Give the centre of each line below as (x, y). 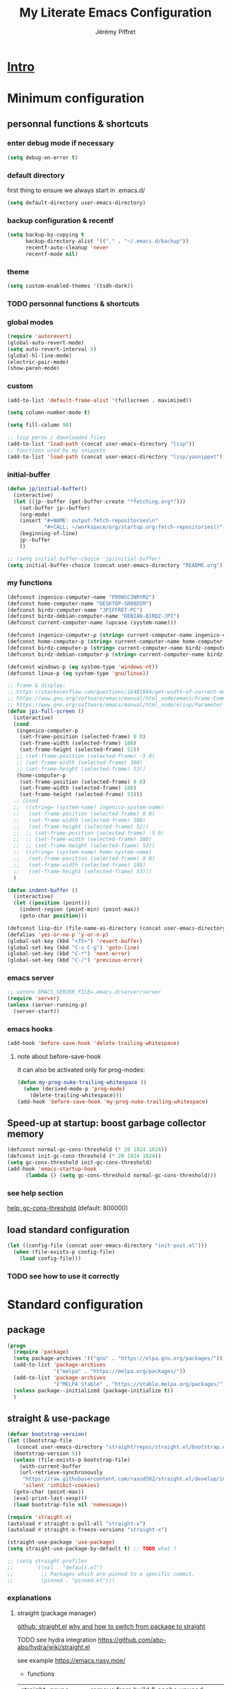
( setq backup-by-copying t (46, 235)
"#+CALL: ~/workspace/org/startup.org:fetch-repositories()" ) (135, 527)
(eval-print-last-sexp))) (51, 1498)
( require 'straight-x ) (40, 1517)
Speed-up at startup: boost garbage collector (107, 1123)
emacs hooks (30, 1029)
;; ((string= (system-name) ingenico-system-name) (89, 807)
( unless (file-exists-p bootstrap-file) (72, 1460)
